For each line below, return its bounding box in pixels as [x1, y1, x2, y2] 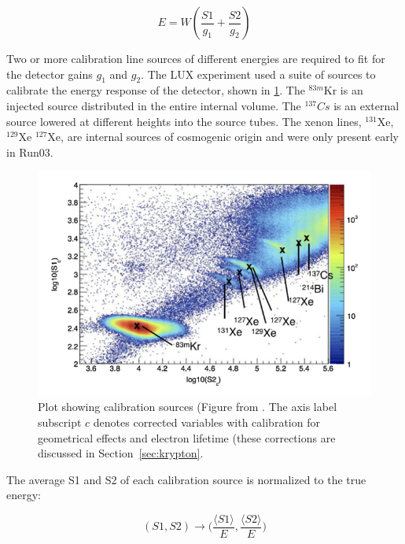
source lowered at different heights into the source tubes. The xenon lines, [6, 113, 362, 129]
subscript [38, 414, 82, 431]
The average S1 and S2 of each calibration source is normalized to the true [6, 471, 366, 487]
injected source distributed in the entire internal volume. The [6, 97, 301, 113]
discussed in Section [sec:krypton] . [38, 445, 204, 461]
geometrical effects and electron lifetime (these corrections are [38, 429, 336, 446]
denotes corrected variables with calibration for [93, 414, 320, 431]
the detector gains [6, 65, 93, 82]
